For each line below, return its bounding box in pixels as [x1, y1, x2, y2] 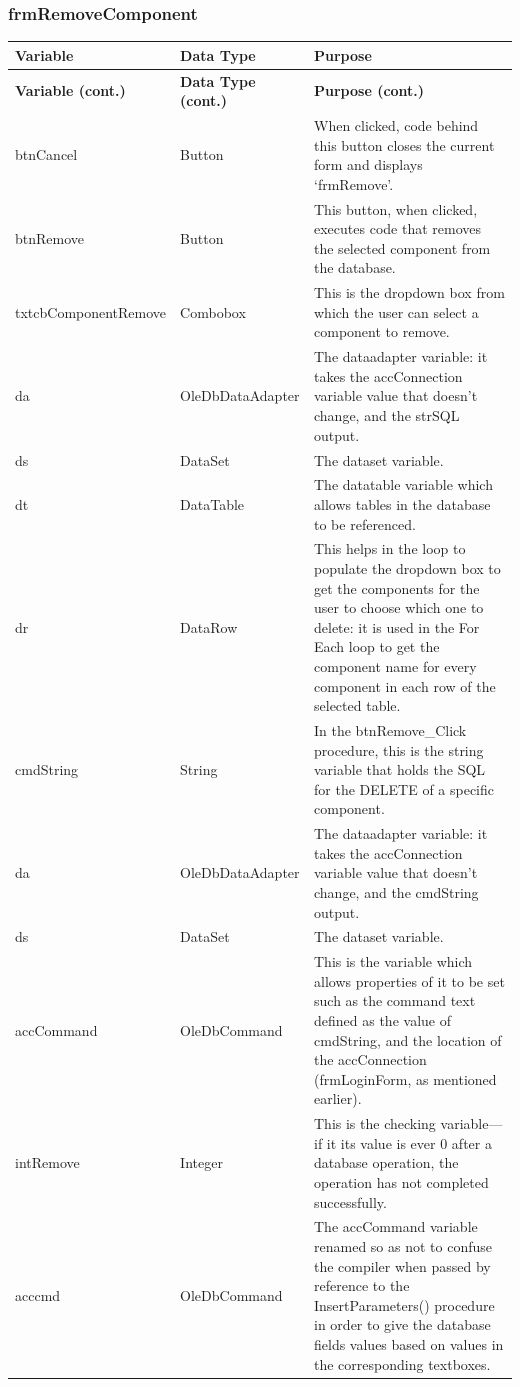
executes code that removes [314, 218, 481, 239]
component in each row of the [314, 675, 496, 696]
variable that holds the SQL [314, 759, 486, 780]
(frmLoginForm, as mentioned [314, 1068, 497, 1089]
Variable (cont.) [15, 80, 126, 101]
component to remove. [314, 321, 450, 342]
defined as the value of [314, 1010, 451, 1031]
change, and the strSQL [314, 405, 460, 426]
